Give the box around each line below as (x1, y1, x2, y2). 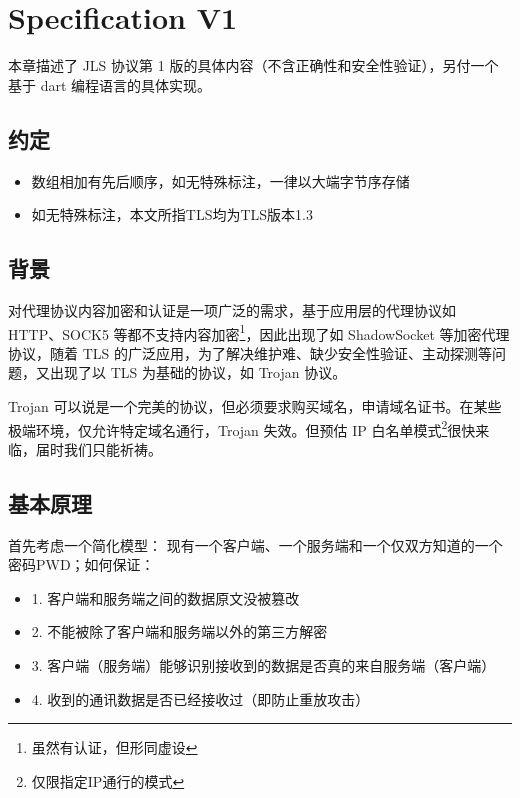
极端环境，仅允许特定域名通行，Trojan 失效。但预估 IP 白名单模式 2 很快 (8, 416, 476, 440)
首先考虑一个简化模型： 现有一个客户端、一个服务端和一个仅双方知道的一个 (8, 534, 503, 555)
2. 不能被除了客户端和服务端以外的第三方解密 (31, 621, 328, 642)
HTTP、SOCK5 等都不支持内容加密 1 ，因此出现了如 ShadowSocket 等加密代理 (8, 320, 510, 344)
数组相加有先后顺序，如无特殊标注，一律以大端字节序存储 (31, 170, 410, 191)
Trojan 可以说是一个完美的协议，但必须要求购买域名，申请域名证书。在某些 (8, 395, 502, 416)
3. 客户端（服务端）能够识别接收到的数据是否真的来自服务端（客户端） (31, 654, 496, 675)
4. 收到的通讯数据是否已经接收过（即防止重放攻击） (31, 688, 370, 709)
